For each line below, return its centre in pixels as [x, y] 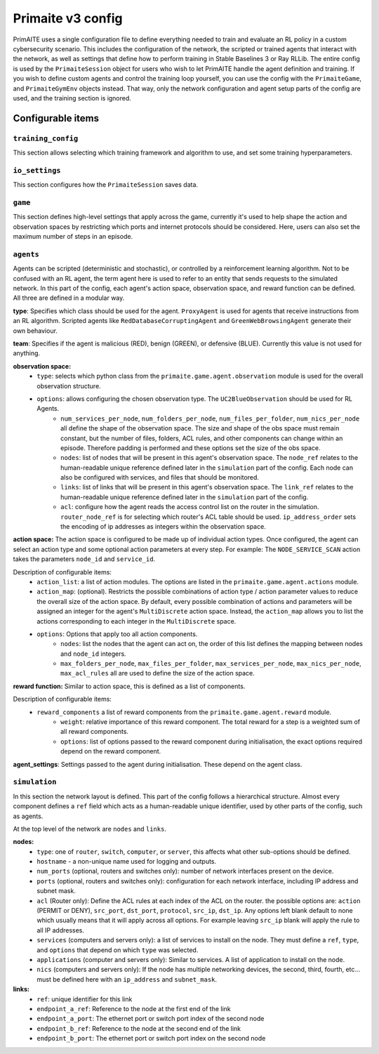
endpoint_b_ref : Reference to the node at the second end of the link [139, 1028]
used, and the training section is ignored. [72, 98]
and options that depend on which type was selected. [118, 950]
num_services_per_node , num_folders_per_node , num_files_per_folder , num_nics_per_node [210, 419]
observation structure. [69, 386]
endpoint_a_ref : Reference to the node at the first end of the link [134, 1008]
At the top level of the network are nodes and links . [89, 829]
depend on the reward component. [111, 751]
